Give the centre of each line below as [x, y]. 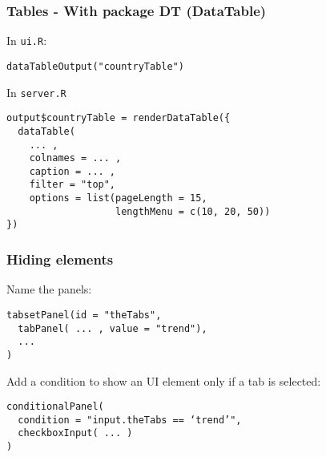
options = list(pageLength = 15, [118, 198]
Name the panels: [49, 289]
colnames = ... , [75, 158]
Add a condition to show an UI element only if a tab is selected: [164, 380]
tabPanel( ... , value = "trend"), [113, 328]
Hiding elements [60, 259]
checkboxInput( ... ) [75, 433]
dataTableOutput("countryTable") [95, 66]
